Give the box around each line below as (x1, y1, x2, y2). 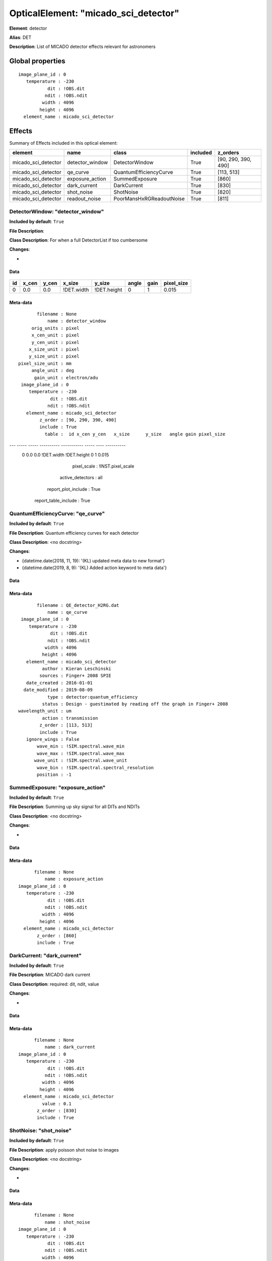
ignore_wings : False (26, 736, 80, 742)
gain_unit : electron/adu (34, 375, 98, 380)
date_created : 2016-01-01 (26, 680, 93, 685)
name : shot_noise (44, 1219, 90, 1225)
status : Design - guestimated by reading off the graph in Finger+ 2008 (42, 701, 228, 707)
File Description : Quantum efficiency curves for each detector (9, 530, 139, 536)
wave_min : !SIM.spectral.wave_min (37, 743, 125, 749)
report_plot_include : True (47, 486, 101, 492)
